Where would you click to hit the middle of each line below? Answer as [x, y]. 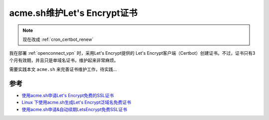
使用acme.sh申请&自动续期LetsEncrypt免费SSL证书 [74, 109]
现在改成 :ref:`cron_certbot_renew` [58, 39]
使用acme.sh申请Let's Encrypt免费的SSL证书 [68, 96]
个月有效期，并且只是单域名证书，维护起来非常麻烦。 [64, 60]
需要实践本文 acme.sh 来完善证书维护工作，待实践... [63, 69]
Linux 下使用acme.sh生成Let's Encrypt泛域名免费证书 [76, 103]
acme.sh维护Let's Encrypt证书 [73, 13]
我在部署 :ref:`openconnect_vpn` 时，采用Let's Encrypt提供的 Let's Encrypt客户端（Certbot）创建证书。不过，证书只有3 [132, 53]
